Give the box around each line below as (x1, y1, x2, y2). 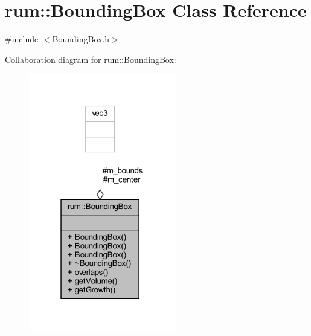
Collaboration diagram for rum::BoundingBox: (5, 53, 176, 65)
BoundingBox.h (52, 33, 110, 45)
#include (5, 33, 39, 45)
